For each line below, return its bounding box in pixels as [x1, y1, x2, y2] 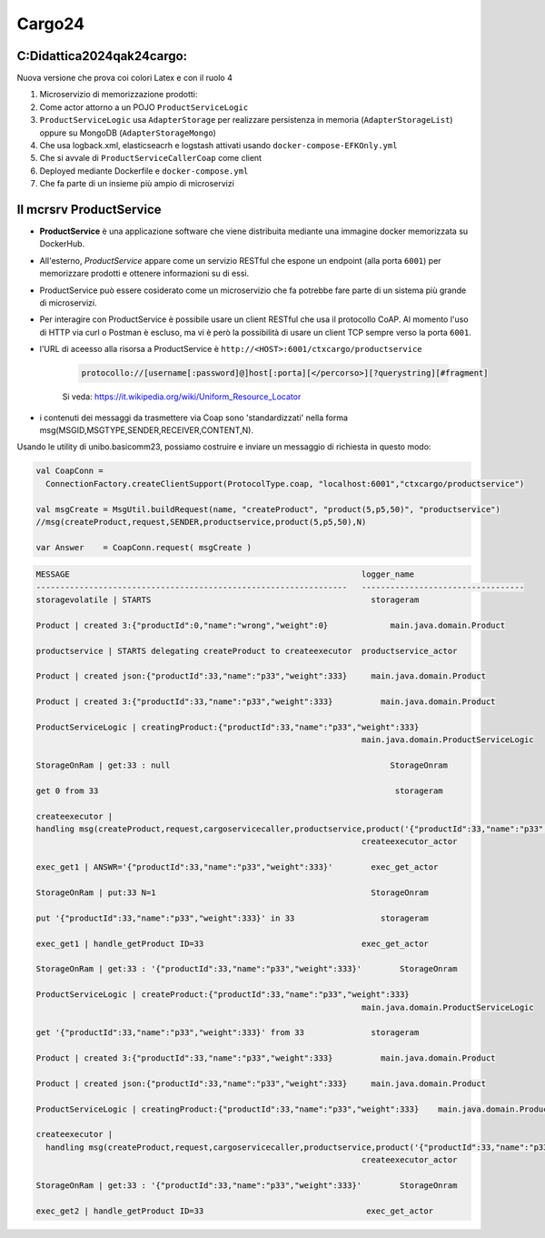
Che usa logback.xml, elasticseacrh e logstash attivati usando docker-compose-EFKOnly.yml [39, 140, 398, 151]
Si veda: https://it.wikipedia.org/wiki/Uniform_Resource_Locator [62, 391, 302, 402]
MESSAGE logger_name [35, 569, 415, 579]
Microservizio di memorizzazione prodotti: [39, 89, 198, 100]
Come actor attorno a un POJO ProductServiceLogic [39, 101, 249, 113]
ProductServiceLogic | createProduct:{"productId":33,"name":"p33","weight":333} [35, 990, 411, 1000]
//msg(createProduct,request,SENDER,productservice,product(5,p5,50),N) [35, 517, 367, 527]
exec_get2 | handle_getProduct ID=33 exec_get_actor [35, 1205, 434, 1216]
